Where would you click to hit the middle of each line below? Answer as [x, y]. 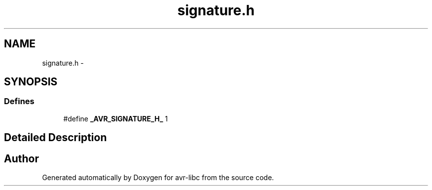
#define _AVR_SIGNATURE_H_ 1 [116, 118]
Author [21, 158]
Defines [19, 101]
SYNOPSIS [31, 82]
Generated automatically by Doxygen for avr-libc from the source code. [158, 178]
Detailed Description [55, 138]
